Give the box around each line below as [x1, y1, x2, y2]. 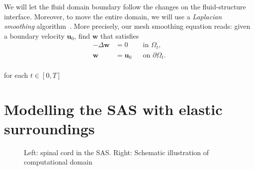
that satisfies [100, 30, 139, 41]
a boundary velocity [4, 30, 65, 41]
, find [74, 30, 90, 41]
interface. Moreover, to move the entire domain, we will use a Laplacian [4, 11, 222, 21]
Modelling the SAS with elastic [4, 99, 223, 119]
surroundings [4, 118, 95, 138]
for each [4, 69, 28, 80]
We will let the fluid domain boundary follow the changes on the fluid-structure [4, 1, 246, 11]
